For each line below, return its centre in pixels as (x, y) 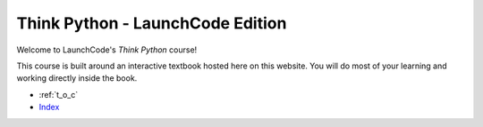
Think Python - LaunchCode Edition (152, 23)
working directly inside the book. (77, 78)
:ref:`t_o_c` (59, 94)
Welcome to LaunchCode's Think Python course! (107, 50)
